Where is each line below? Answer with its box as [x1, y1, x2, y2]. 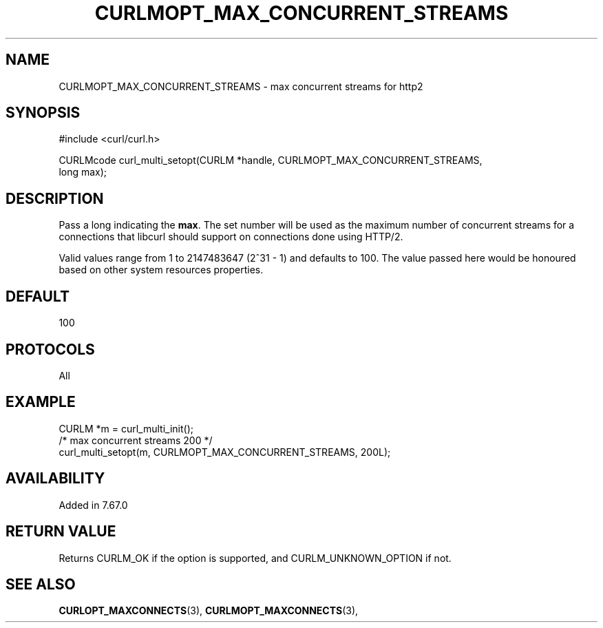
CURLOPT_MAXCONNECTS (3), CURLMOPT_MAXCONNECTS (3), [59, 605, 359, 617]
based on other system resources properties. [59, 264, 264, 276]
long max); [59, 166, 107, 178]
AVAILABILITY [6, 470, 105, 488]
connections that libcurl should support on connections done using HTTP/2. [59, 231, 403, 243]
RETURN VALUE [6, 523, 116, 541]
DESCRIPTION [6, 189, 104, 207]
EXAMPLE [6, 393, 76, 411]
